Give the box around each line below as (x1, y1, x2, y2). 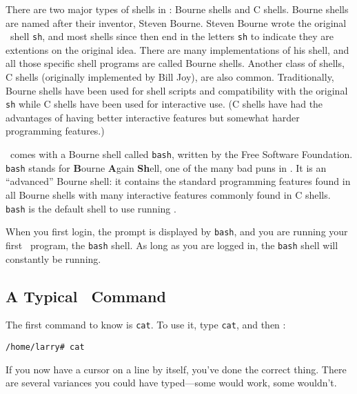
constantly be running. (6, 251, 101, 266)
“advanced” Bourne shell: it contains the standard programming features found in (6, 174, 351, 188)
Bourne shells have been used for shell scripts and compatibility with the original (6, 83, 348, 97)
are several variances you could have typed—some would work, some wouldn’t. (6, 375, 337, 390)
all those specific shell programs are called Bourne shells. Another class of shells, (6, 56, 345, 70)
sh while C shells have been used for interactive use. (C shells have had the (6, 97, 323, 111)
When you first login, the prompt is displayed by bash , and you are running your (6, 224, 348, 239)
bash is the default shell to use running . (6, 201, 176, 215)
